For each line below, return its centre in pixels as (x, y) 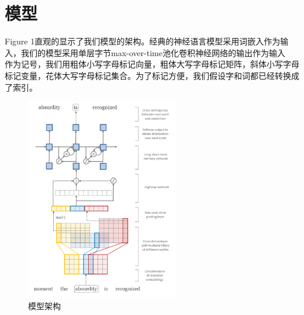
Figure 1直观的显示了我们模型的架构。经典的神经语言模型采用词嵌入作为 (143, 41)
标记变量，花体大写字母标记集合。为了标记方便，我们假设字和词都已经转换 (148, 75)
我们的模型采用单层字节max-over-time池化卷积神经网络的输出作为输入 (153, 52)
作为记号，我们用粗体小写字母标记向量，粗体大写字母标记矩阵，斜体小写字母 (152, 64)
